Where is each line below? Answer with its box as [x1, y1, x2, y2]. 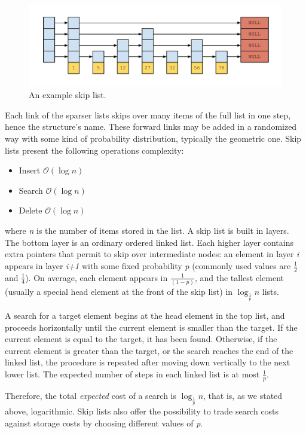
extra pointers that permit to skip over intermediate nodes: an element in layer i [5, 248, 299, 260]
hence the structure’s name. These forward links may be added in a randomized [5, 120, 297, 133]
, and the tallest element [194, 271, 284, 283]
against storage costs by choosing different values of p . [5, 416, 203, 429]
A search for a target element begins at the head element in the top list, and [5, 309, 285, 322]
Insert [19, 164, 41, 176]
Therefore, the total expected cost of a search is [5, 389, 177, 401]
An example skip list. [29, 89, 106, 101]
